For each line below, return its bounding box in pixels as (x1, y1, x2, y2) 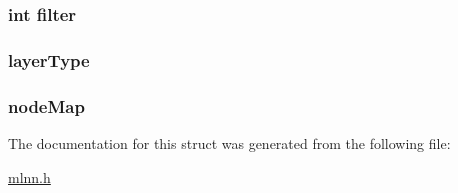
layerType (8, 47, 90, 72)
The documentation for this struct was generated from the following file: (8, 132, 451, 153)
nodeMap (8, 93, 85, 118)
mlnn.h (8, 166, 51, 187)
